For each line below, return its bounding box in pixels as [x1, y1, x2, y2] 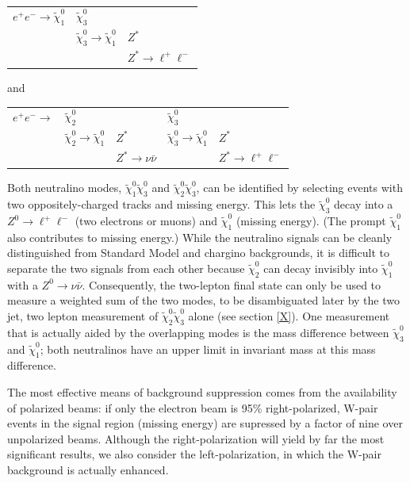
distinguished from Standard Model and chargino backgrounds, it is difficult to [7, 244, 389, 261]
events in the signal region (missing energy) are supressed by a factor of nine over [7, 415, 403, 431]
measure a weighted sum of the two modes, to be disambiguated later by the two [7, 292, 400, 309]
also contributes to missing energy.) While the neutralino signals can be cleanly [7, 228, 393, 245]
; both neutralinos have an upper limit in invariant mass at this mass [40, 340, 376, 357]
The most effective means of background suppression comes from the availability [7, 384, 397, 401]
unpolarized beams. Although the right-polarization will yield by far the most [7, 430, 385, 447]
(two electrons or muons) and [75, 213, 218, 229]
